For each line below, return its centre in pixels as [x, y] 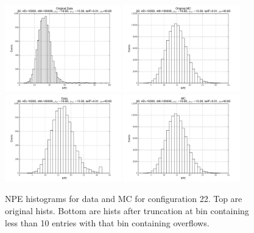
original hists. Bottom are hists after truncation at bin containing [127, 210]
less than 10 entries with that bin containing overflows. [107, 222]
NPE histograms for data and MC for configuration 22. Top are [124, 199]
